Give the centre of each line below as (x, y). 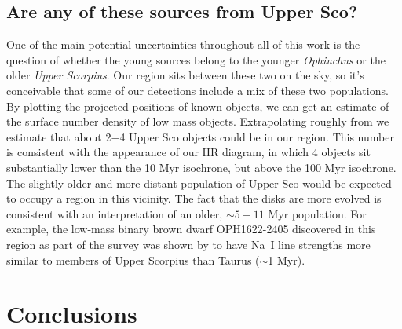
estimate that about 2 (59, 136)
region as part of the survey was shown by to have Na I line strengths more (188, 244)
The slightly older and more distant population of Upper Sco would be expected (199, 183)
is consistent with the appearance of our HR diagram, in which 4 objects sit (188, 152)
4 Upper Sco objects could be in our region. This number (257, 136)
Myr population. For (317, 213)
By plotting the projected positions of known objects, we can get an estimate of (198, 106)
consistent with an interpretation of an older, (115, 213)
